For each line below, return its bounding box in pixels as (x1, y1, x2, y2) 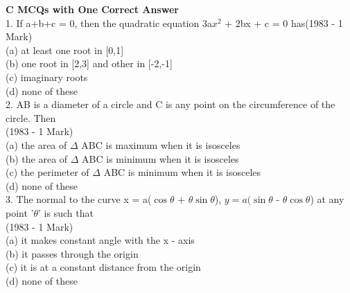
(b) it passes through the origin (6, 246, 139, 260)
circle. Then (6, 110, 56, 125)
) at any (310, 192, 344, 206)
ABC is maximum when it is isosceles (81, 137, 240, 152)
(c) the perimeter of (6, 165, 89, 179)
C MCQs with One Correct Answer (6, 2, 179, 16)
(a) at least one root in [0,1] (6, 42, 124, 57)
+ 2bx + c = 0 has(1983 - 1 (225, 15, 343, 30)
